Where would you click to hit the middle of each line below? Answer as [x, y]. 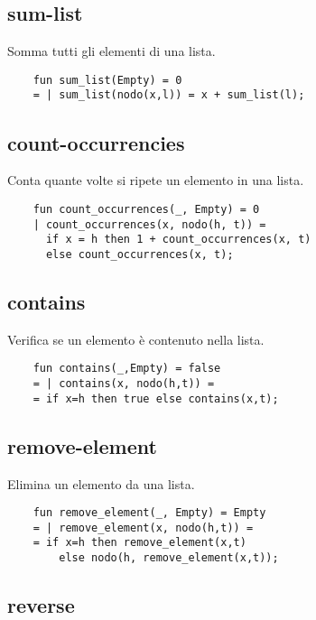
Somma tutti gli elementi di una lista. [112, 51]
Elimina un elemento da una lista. [101, 483]
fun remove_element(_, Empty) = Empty [149, 513]
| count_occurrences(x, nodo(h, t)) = [149, 224]
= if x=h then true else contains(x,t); [156, 398]
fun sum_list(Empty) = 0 [107, 80]
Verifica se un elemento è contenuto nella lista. [136, 339]
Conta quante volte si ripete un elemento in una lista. [156, 180]
